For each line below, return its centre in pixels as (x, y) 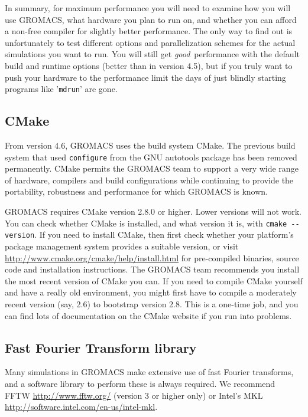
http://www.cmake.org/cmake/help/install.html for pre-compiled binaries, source (152, 257)
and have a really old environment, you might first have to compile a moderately (151, 292)
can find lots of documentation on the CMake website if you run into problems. (148, 315)
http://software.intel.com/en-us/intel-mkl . (81, 407)
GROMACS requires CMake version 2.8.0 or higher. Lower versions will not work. (153, 211)
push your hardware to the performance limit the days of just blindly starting (145, 77)
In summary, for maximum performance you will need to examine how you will (148, 8)
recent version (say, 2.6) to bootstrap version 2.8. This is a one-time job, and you (152, 303)
